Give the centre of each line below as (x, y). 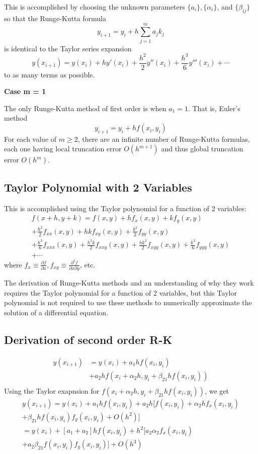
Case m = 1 (25, 91)
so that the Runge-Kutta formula (55, 18)
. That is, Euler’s (214, 108)
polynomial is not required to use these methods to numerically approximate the (128, 302)
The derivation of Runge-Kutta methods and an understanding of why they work (129, 283)
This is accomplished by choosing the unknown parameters (95, 7)
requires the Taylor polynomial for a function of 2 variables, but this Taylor (120, 292)
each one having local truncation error (63, 149)
